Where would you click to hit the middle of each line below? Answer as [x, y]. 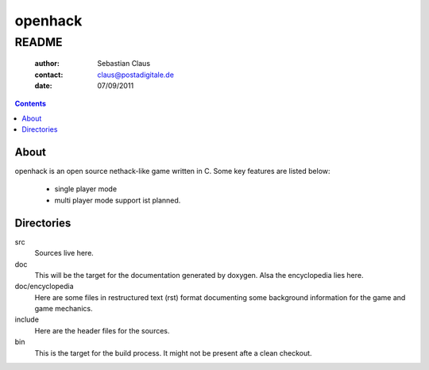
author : [47, 64]
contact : [49, 75]
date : [43, 85]
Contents [31, 104]
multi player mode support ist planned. [118, 200]
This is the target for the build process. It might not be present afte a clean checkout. [174, 353]
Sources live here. [64, 253]
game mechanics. [64, 309]
